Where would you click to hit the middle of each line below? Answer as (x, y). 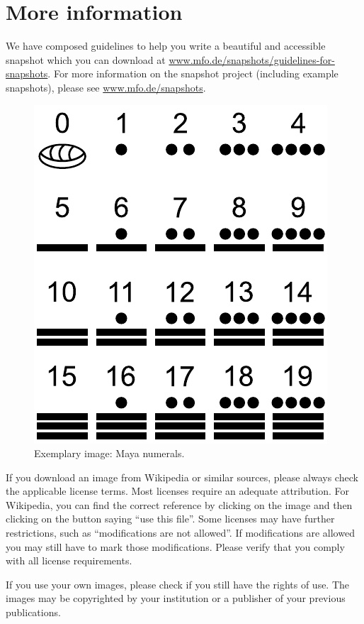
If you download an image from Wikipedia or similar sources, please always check (182, 477)
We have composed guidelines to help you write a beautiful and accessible (166, 46)
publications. (33, 612)
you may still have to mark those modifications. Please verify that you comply (175, 546)
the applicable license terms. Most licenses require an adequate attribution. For (177, 491)
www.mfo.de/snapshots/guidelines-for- (252, 59)
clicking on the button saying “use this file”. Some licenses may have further (170, 519)
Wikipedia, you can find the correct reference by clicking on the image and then (179, 504)
